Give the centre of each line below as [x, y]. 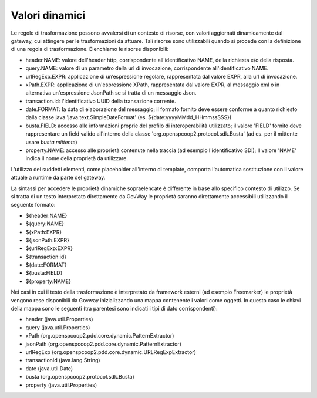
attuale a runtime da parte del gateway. [58, 178]
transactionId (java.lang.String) [63, 360]
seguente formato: [33, 205]
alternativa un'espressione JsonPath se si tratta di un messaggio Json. [111, 93]
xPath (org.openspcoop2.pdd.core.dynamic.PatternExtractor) [100, 336]
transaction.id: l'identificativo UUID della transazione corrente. [101, 101]
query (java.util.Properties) [58, 327]
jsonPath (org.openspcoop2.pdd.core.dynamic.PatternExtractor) [104, 344]
